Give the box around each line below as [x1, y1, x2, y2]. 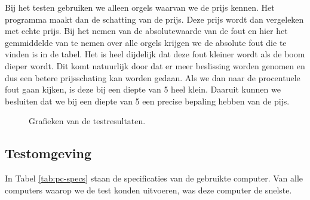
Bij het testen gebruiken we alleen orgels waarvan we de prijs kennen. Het [5, 1, 275, 13]
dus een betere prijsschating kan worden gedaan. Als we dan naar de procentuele [5, 71, 300, 84]
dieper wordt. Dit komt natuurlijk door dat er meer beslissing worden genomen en [5, 59, 305, 72]
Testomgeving [5, 144, 92, 162]
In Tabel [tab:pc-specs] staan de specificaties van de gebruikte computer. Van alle [5, 172, 303, 184]
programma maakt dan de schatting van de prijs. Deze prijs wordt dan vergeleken [5, 13, 304, 25]
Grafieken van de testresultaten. [29, 115, 146, 127]
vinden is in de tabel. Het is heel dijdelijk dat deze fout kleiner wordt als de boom [5, 48, 305, 60]
